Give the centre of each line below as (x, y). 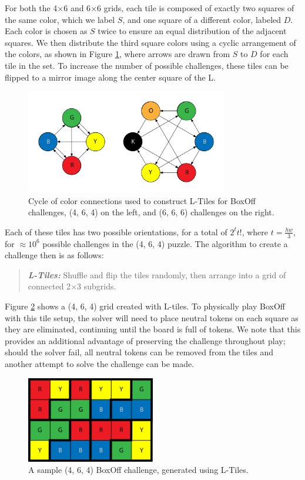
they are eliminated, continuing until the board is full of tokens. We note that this (153, 329)
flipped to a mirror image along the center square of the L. (110, 77)
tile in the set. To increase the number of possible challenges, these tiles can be (147, 65)
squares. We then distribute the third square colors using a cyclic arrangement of (150, 42)
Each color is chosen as (46, 31)
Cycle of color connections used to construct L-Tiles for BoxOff (142, 200)
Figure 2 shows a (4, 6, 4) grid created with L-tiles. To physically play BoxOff (145, 306)
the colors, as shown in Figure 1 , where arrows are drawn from (118, 54)
